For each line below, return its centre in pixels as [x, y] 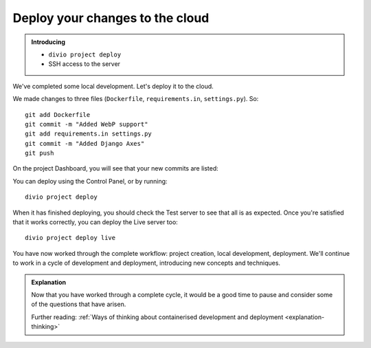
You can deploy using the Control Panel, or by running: [90, 181]
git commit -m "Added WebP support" [87, 124]
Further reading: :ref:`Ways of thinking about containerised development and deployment [157, 317]
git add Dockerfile [58, 115]
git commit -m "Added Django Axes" [85, 143]
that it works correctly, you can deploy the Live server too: [95, 222]
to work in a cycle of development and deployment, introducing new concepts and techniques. [147, 263]
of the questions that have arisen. [79, 304]
